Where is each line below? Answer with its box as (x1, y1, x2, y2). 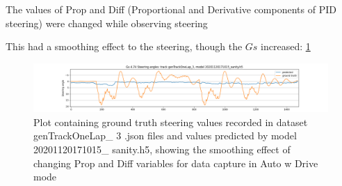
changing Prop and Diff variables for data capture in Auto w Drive (33, 155, 318, 170)
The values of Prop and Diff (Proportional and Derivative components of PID (6, 2, 336, 16)
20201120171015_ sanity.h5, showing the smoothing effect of (33, 141, 291, 156)
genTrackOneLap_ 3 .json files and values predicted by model (33, 128, 297, 143)
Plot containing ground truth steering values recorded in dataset (33, 114, 308, 129)
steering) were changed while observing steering (6, 15, 208, 30)
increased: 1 (261, 39, 311, 54)
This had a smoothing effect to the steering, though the (6, 39, 243, 54)
